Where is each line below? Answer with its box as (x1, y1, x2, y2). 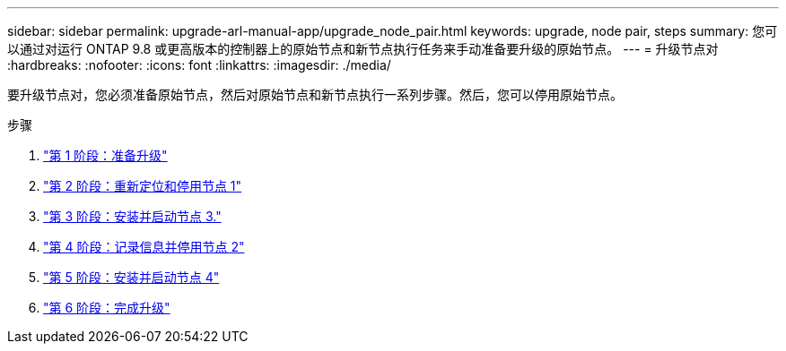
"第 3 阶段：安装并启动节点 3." (43, 209, 222, 224)
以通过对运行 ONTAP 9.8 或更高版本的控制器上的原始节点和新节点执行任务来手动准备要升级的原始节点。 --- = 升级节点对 (7, 41, 719, 56)
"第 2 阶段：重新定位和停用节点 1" (43, 178, 242, 193)
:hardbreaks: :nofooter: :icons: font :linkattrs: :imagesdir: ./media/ (7, 57, 391, 73)
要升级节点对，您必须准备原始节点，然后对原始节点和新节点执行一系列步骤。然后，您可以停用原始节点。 (7, 87, 623, 102)
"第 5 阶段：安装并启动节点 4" (43, 270, 220, 285)
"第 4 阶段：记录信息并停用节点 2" (43, 239, 245, 254)
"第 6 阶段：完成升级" (43, 300, 170, 315)
